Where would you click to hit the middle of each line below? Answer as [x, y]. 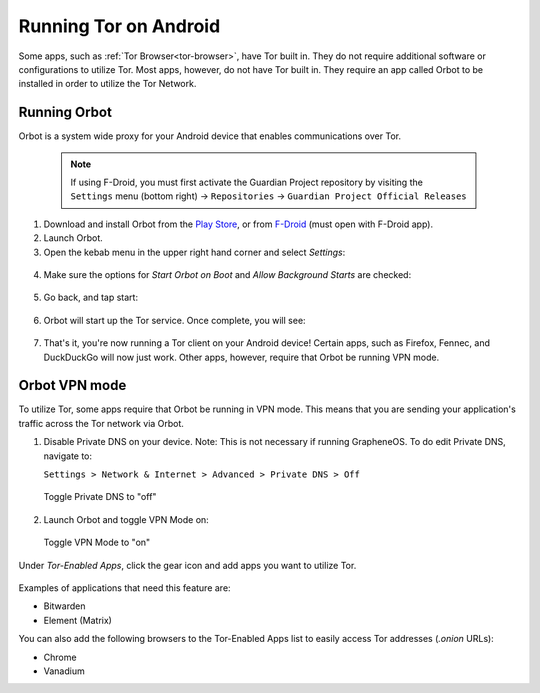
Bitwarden [64, 606]
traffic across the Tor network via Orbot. [101, 423]
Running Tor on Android [119, 26]
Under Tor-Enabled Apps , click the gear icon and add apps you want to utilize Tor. [187, 565]
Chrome [60, 657]
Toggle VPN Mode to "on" [97, 542]
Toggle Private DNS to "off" [100, 497]
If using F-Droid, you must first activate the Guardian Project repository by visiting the [247, 182]
